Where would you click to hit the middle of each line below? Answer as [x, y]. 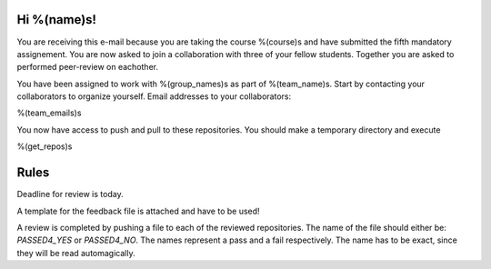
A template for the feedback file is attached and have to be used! [138, 211]
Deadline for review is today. [70, 194]
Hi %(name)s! [57, 20]
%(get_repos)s [45, 146]
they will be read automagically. [76, 253]
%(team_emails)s [49, 113]
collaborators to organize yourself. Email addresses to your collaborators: [154, 96]
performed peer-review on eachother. [88, 67]
